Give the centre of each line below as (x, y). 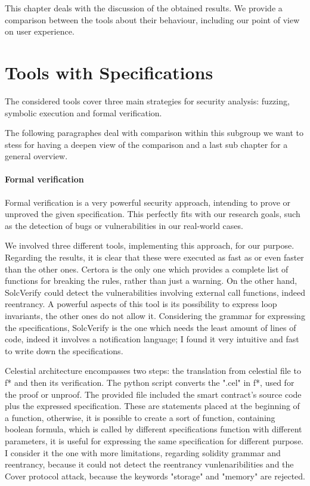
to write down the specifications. (64, 350)
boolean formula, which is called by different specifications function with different (154, 429)
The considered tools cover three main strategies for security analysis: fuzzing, (147, 100)
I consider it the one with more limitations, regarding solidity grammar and (143, 452)
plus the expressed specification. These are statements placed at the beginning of (152, 406)
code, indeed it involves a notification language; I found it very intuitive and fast (152, 339)
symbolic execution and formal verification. (83, 112)
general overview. (36, 156)
